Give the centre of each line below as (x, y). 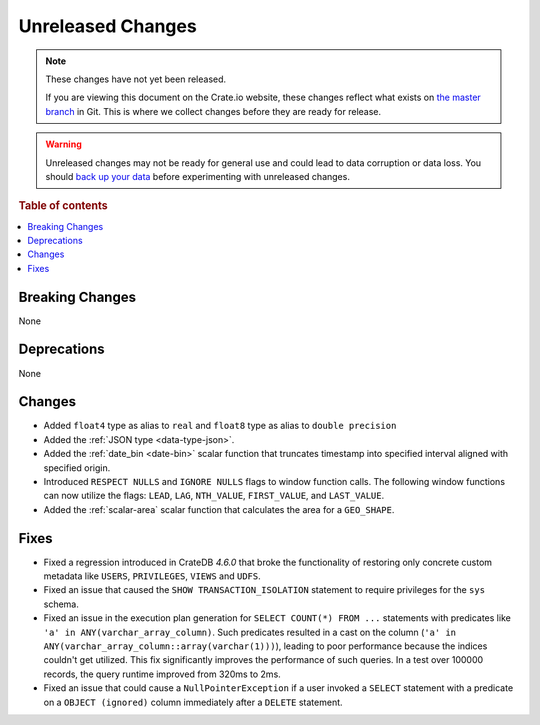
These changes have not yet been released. (136, 79)
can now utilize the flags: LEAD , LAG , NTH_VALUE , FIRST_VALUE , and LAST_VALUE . (214, 496)
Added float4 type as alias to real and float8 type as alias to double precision (220, 426)
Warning (63, 144)
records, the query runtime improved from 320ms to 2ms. (162, 674)
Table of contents (63, 206)
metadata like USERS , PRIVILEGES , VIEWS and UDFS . (152, 576)
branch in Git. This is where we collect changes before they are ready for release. (213, 111)
